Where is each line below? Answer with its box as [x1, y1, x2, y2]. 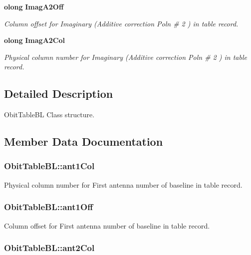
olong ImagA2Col [4, 35, 65, 45]
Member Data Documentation [4, 134, 163, 149]
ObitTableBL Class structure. [4, 109, 95, 120]
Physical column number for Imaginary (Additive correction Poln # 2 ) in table [4, 51, 247, 62]
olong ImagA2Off [4, 1, 64, 11]
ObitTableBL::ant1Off [4, 201, 93, 213]
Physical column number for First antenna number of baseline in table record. [4, 179, 243, 190]
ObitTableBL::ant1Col [4, 160, 95, 172]
